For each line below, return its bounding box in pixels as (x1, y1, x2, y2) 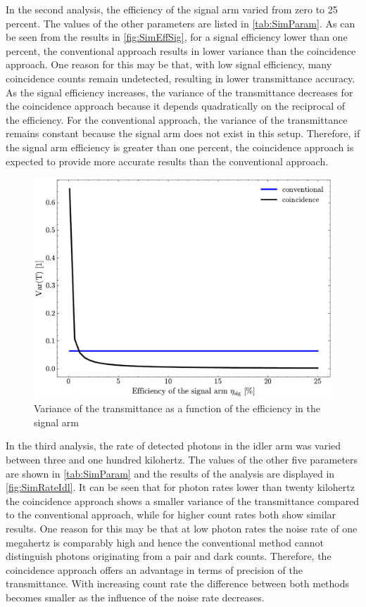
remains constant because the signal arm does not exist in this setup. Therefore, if (6, 126, 360, 141)
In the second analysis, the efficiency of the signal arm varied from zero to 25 (6, 2, 338, 16)
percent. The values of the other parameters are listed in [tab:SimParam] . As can (6, 15, 355, 30)
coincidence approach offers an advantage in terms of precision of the (6, 562, 303, 577)
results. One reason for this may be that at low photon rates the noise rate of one (6, 520, 358, 535)
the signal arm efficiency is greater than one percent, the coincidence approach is (6, 139, 354, 154)
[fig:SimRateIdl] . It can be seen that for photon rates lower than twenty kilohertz (6, 480, 355, 494)
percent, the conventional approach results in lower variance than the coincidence (6, 43, 356, 58)
